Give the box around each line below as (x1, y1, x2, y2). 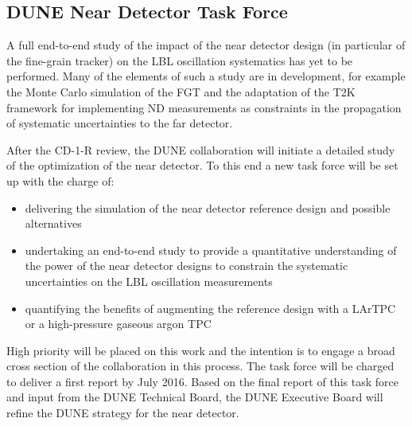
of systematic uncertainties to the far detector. (6, 115, 233, 131)
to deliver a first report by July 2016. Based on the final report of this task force (6, 373, 398, 389)
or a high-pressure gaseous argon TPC (25, 315, 212, 332)
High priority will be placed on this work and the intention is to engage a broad (6, 342, 395, 358)
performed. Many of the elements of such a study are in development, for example (6, 68, 406, 84)
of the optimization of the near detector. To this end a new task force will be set (6, 157, 398, 174)
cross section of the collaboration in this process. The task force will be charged (6, 358, 395, 374)
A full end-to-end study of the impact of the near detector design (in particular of (6, 37, 406, 53)
